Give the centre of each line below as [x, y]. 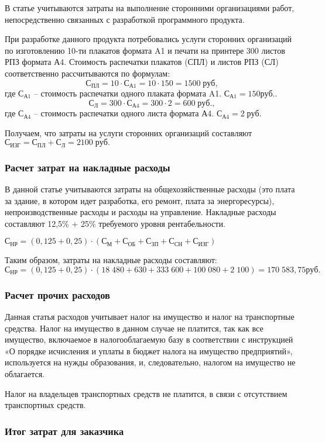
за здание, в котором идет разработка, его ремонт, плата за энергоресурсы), [140, 200]
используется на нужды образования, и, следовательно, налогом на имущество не [150, 362]
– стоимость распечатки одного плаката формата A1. [128, 93]
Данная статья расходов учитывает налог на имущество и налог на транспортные [150, 317]
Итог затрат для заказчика [64, 431]
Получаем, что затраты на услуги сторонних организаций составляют [129, 132]
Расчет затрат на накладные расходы [88, 167]
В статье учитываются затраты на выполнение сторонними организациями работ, [150, 8]
